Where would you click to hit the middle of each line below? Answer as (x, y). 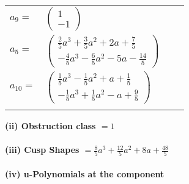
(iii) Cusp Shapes (42, 150)
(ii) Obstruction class (50, 125)
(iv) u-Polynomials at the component (85, 174)
